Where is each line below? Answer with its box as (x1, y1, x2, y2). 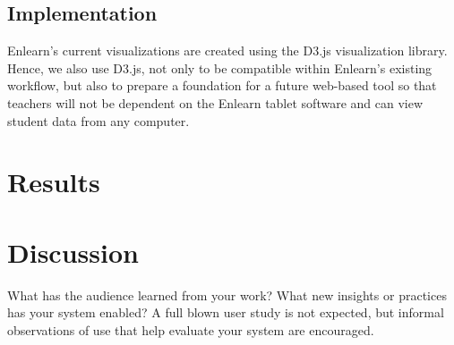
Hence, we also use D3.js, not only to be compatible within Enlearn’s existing (7, 58, 433, 77)
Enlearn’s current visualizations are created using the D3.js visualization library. (7, 41, 448, 60)
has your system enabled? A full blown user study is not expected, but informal (7, 303, 444, 322)
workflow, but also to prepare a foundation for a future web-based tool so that (7, 76, 437, 95)
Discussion (7, 233, 139, 270)
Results (7, 164, 100, 200)
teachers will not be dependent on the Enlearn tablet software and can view (7, 93, 424, 112)
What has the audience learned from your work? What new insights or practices (7, 285, 447, 304)
